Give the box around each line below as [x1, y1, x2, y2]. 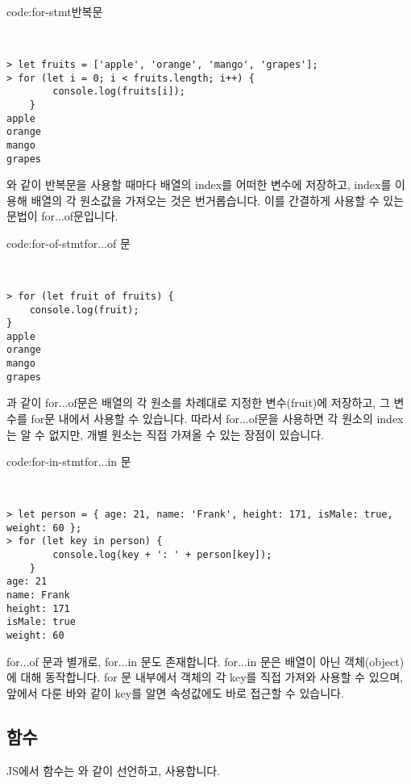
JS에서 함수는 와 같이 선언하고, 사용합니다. [6, 761, 221, 778]
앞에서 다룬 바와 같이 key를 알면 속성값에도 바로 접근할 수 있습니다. [6, 684, 344, 701]
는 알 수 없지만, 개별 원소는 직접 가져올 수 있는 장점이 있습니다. [6, 426, 324, 442]
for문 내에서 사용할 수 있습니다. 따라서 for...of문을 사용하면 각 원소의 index [31, 410, 404, 427]
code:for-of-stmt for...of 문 [6, 234, 131, 251]
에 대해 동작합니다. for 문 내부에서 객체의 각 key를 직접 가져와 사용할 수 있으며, [6, 669, 404, 685]
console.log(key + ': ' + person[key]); [52, 549, 272, 561]
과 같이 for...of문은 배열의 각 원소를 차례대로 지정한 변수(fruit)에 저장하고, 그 [6, 394, 390, 411]
